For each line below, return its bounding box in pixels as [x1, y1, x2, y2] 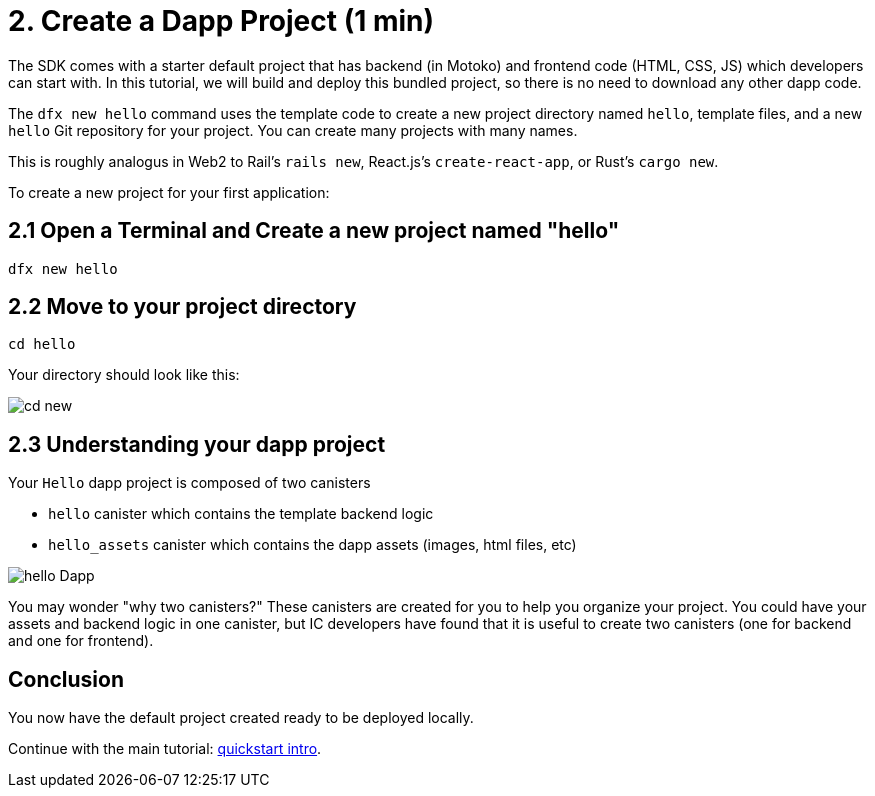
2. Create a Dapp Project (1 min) [8, 4, 435, 38]
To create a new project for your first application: [8, 183, 330, 201]
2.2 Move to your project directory [8, 294, 357, 320]
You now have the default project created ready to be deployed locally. [8, 709, 474, 727]
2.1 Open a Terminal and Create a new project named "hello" [8, 218, 620, 244]
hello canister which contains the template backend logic [48, 505, 434, 523]
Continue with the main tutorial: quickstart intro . [8, 740, 322, 758]
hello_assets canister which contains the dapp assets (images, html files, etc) [48, 536, 577, 554]
